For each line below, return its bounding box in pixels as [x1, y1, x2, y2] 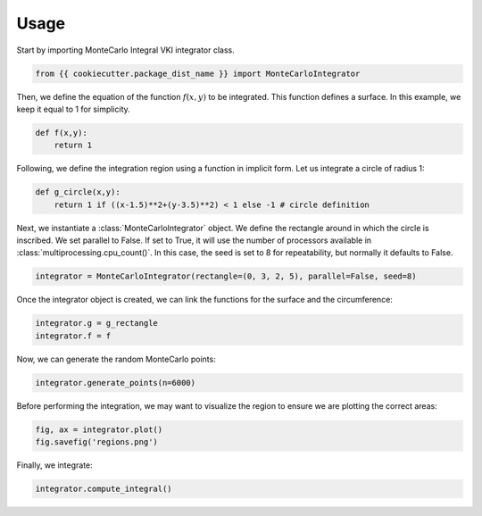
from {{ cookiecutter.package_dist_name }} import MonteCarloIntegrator [35, 68, 361, 79]
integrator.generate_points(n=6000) [35, 378, 196, 387]
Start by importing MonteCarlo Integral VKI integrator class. [16, 45, 236, 55]
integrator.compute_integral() [35, 484, 173, 495]
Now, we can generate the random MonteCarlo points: [16, 354, 216, 364]
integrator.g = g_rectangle [35, 318, 158, 329]
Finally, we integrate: [16, 460, 93, 470]
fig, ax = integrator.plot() [35, 424, 163, 435]
